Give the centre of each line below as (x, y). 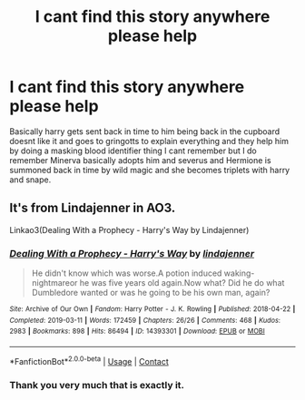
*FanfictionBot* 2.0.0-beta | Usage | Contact (89, 361)
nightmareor (54, 283)
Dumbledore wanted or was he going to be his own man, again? (151, 293)
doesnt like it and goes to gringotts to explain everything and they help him (149, 141)
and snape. (30, 180)
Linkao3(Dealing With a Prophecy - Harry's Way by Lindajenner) (129, 229)
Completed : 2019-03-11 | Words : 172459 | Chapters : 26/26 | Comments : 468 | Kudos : (145, 320)
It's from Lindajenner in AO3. (93, 208)
